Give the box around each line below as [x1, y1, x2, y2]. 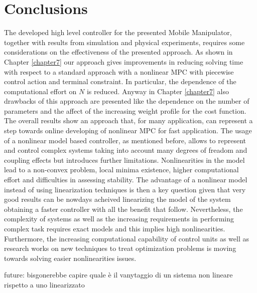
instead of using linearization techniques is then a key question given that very [4, 184, 246, 194]
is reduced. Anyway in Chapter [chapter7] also [86, 86, 229, 96]
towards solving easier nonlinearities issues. [4, 252, 137, 263]
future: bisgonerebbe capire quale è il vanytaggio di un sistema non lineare [4, 269, 233, 280]
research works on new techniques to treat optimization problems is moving [4, 243, 236, 253]
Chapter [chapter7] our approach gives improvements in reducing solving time [4, 56, 243, 67]
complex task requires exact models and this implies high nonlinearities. [4, 223, 225, 233]
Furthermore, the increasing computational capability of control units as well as [4, 233, 249, 243]
